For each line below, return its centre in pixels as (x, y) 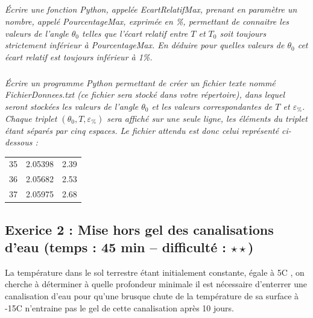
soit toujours (243, 33)
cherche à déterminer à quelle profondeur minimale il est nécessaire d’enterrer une (156, 284)
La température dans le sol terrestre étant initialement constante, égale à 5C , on (155, 272)
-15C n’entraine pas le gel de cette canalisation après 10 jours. (119, 307)
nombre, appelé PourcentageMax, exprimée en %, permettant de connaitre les (147, 21)
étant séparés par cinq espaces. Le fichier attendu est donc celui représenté (142, 130)
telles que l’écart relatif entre (135, 33)
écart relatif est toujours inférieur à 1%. (79, 56)
